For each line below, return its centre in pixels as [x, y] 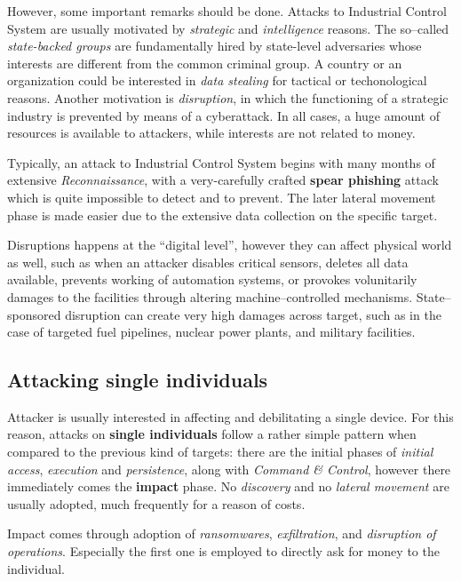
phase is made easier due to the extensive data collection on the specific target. [223, 215]
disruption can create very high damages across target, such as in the [253, 314]
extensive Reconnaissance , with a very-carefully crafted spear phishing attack [223, 180]
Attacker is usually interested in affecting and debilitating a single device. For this [230, 416]
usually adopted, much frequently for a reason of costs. [156, 503]
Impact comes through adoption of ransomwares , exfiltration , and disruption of [222, 533]
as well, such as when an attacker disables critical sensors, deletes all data [208, 262]
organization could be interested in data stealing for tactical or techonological [217, 80]
